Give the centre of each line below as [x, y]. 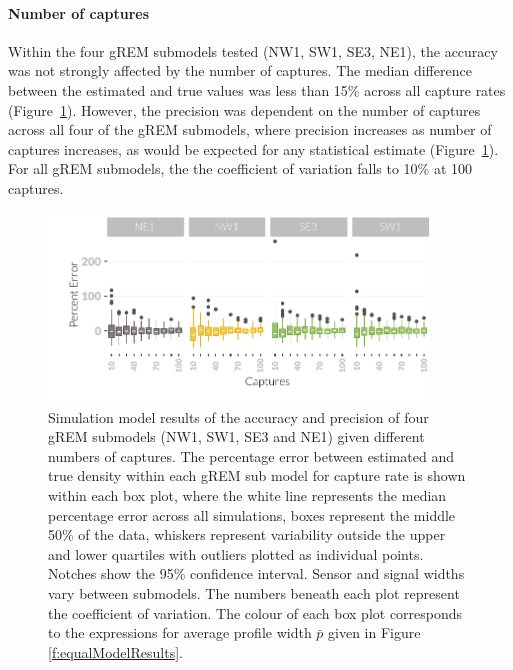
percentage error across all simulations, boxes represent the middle [252, 514]
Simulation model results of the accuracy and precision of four [238, 416]
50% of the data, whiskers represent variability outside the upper [247, 534]
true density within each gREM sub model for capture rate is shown [257, 475]
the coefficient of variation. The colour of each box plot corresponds [255, 612]
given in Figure [374, 632]
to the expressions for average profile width [180, 632]
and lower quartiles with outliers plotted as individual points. [236, 553]
